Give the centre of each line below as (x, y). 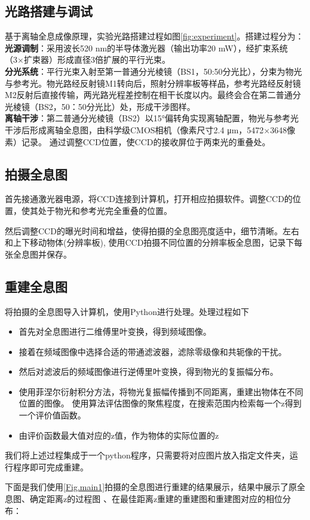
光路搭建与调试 (49, 11)
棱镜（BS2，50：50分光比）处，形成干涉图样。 (104, 106)
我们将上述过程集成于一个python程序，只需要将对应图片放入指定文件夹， (147, 455)
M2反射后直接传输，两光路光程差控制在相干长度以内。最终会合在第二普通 (149, 95)
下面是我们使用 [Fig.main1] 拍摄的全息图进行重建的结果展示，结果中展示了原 (151, 487)
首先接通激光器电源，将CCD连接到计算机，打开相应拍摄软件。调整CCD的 (149, 199)
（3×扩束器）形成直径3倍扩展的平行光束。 (88, 59)
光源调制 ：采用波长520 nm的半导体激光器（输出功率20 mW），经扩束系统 (146, 48)
